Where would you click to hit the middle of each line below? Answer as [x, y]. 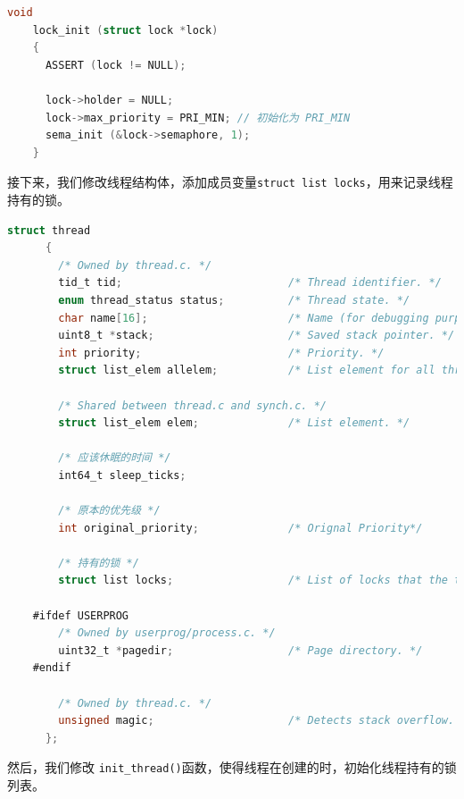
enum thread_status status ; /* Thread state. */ [234, 300]
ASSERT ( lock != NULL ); [116, 65]
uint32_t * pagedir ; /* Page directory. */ [240, 650]
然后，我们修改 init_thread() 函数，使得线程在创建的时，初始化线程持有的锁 [232, 767]
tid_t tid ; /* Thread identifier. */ [250, 283]
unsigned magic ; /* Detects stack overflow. [257, 721]
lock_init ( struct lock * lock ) [125, 30]
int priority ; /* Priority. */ [221, 353]
